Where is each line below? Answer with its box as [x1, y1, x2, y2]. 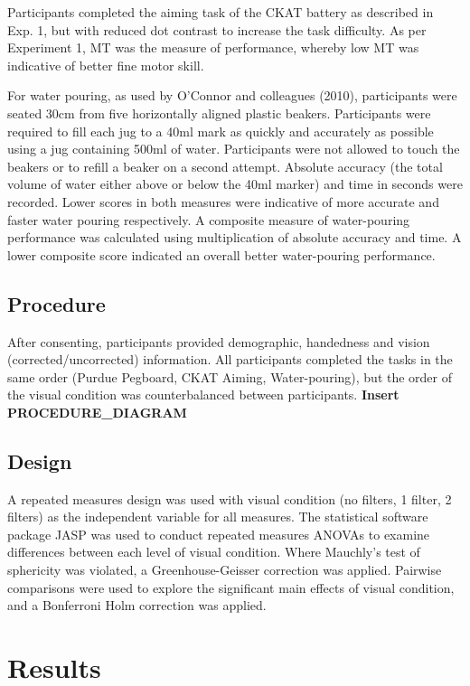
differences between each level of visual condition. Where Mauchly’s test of [7, 542, 420, 561]
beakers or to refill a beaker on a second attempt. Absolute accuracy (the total [7, 156, 443, 175]
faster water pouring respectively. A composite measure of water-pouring [7, 210, 410, 229]
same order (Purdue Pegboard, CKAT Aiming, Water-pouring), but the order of [7, 367, 453, 386]
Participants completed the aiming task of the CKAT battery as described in [7, 3, 434, 21]
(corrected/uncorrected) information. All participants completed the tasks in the [7, 350, 453, 369]
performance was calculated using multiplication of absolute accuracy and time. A [7, 228, 462, 247]
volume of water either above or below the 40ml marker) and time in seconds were [7, 174, 463, 193]
